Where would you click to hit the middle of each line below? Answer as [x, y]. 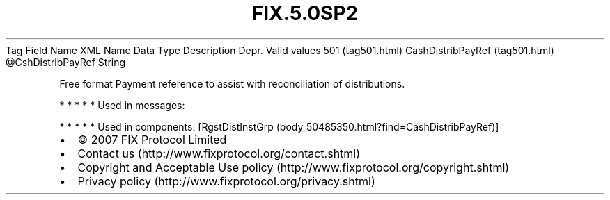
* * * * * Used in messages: [122, 105]
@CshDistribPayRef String [66, 62]
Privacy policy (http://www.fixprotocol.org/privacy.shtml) [226, 181]
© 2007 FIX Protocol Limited [152, 139]
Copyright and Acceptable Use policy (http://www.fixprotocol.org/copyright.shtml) [294, 167]
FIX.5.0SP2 [305, 13]
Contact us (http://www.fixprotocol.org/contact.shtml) [219, 153]
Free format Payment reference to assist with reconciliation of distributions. [232, 83]
